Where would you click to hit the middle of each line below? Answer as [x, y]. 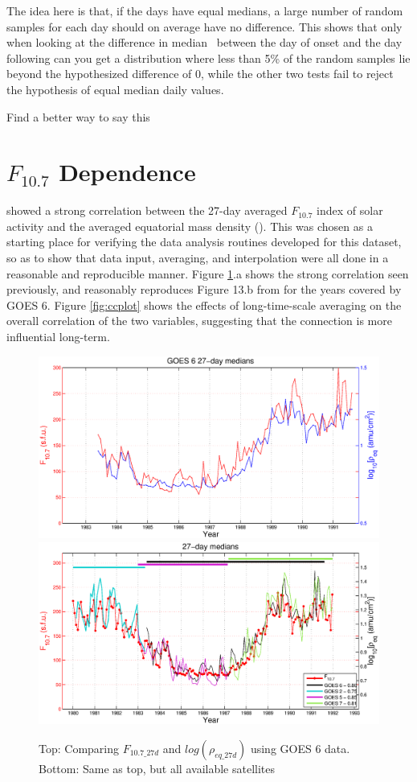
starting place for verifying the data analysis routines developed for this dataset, [204, 242]
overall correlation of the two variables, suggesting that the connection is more [199, 321]
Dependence [127, 172]
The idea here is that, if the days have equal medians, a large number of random [205, 10]
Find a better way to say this [78, 116]
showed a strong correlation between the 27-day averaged [147, 210]
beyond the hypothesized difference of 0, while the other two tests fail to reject [200, 74]
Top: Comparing [79, 748]
